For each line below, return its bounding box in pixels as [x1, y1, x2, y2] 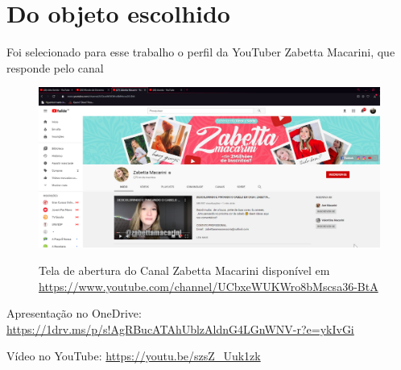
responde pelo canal [6, 59, 104, 76]
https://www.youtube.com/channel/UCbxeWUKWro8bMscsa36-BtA [39, 277, 378, 294]
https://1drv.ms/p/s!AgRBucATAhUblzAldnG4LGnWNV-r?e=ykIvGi [6, 320, 354, 337]
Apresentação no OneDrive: [6, 305, 142, 322]
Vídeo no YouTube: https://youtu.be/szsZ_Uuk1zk [6, 347, 261, 364]
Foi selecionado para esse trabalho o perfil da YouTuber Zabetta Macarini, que [6, 44, 395, 60]
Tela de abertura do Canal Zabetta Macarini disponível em [39, 262, 330, 279]
